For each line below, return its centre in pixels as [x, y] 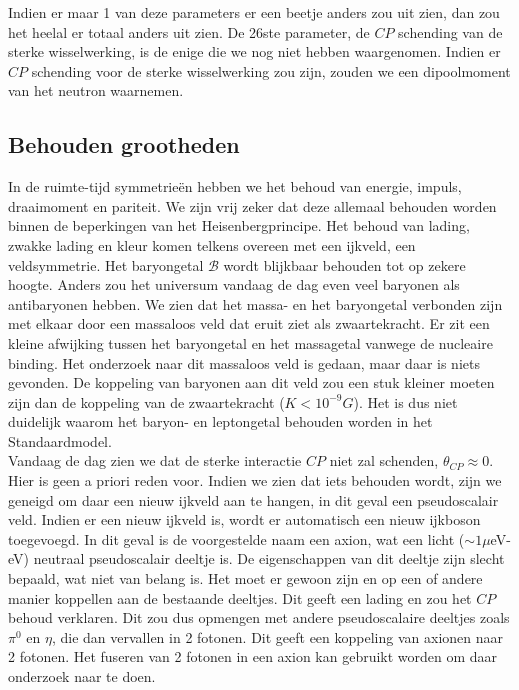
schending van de [450, 31]
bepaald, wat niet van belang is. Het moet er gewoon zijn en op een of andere [245, 578]
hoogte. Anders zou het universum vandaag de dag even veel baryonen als [234, 284]
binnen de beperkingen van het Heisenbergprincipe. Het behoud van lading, [239, 225]
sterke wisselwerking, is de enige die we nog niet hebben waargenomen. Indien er [254, 51]
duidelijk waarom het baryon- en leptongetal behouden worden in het [220, 421]
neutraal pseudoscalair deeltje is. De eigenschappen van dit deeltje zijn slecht [269, 558]
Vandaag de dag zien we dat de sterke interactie [155, 460]
